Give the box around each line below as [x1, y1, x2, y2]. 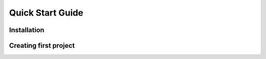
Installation [9, 26, 44, 34]
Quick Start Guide [9, 7, 84, 18]
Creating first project [9, 41, 75, 50]
